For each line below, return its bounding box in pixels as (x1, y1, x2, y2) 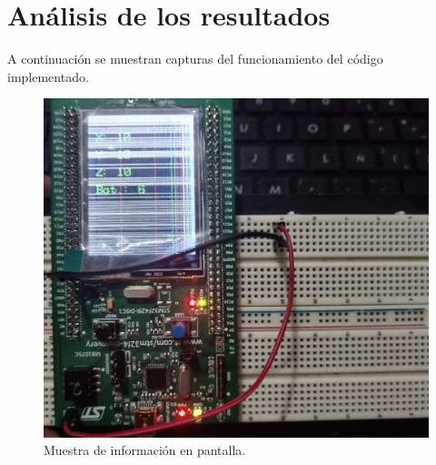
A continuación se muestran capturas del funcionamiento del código (7, 49, 383, 68)
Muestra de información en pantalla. (44, 440, 246, 460)
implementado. (7, 66, 89, 86)
